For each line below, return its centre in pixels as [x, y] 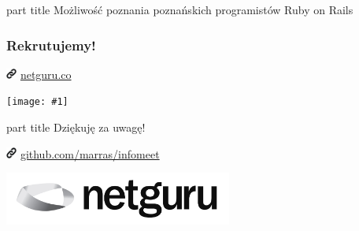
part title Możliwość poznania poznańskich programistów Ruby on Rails [180, 9]
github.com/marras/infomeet [90, 153]
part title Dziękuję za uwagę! [76, 127]
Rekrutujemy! [51, 45]
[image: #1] [37, 102]
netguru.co [46, 74]
